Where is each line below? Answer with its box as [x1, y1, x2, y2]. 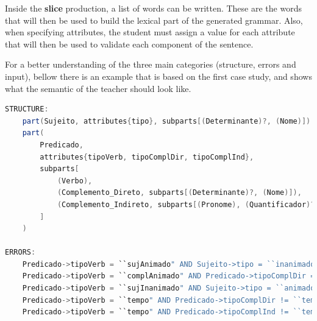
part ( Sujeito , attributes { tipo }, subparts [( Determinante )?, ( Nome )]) [22, 116, 311, 125]
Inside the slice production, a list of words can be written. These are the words [5, 2, 302, 14]
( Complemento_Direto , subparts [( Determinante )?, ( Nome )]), [57, 188, 302, 197]
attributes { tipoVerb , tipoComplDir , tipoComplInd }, [40, 152, 254, 161]
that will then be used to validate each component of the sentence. [5, 37, 254, 50]
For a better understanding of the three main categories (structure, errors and [5, 58, 296, 71]
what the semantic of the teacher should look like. [5, 82, 191, 94]
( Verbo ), [57, 176, 93, 185]
